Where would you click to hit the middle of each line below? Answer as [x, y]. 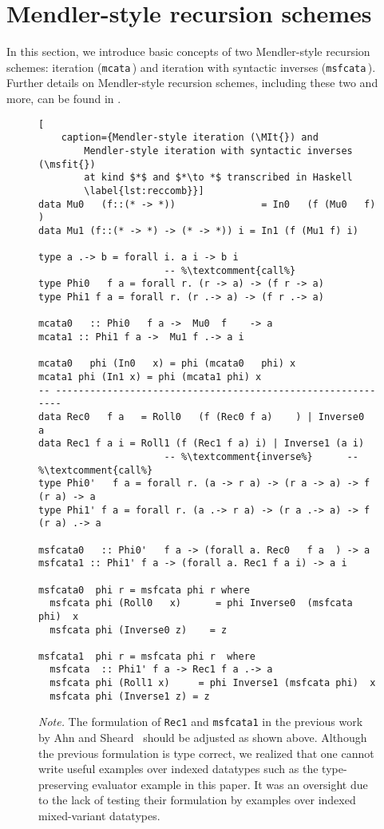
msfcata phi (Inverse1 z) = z [130, 696]
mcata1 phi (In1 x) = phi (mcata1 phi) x [150, 377]
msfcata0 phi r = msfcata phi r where [144, 590]
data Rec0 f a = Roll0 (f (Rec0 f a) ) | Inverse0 [202, 417]
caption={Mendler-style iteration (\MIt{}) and [190, 138]
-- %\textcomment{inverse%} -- [261, 456]
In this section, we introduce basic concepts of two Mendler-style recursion [188, 52]
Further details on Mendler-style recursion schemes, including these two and [192, 83]
